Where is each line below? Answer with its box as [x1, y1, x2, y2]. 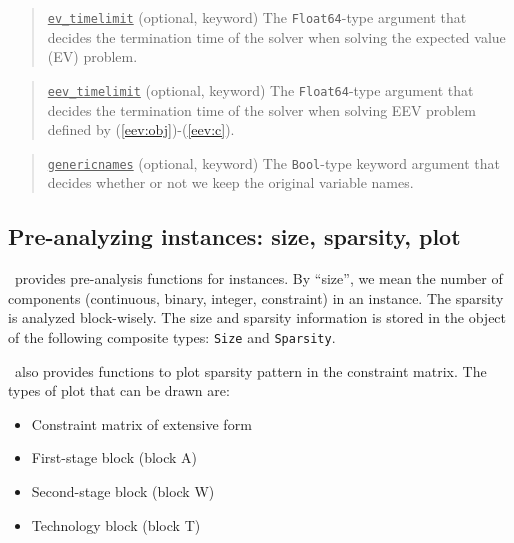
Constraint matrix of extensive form [31, 413, 252, 434]
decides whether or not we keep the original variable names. [47, 172, 414, 193]
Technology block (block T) [31, 514, 201, 535]
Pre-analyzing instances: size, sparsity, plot [8, 221, 461, 252]
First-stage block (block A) [31, 447, 198, 468]
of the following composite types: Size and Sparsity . [8, 326, 336, 347]
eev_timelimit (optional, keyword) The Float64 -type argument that [47, 79, 474, 100]
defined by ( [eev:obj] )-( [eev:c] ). [47, 119, 235, 140]
